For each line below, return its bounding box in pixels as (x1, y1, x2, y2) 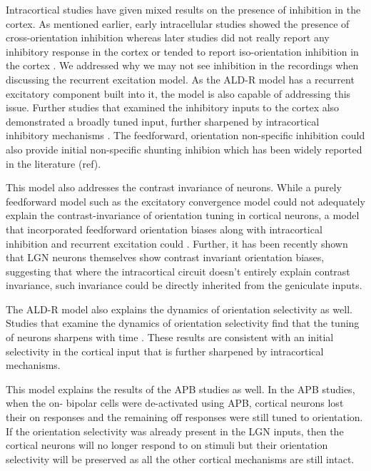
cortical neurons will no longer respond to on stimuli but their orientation (6, 437, 328, 452)
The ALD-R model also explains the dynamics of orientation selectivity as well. (6, 301, 352, 316)
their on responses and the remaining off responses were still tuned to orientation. (6, 410, 363, 425)
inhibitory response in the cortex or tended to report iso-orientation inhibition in (6, 44, 359, 59)
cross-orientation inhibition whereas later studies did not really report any (6, 30, 330, 45)
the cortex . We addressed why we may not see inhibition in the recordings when (6, 58, 359, 73)
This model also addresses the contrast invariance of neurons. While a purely (6, 180, 342, 195)
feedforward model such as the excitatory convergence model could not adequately (6, 193, 365, 208)
